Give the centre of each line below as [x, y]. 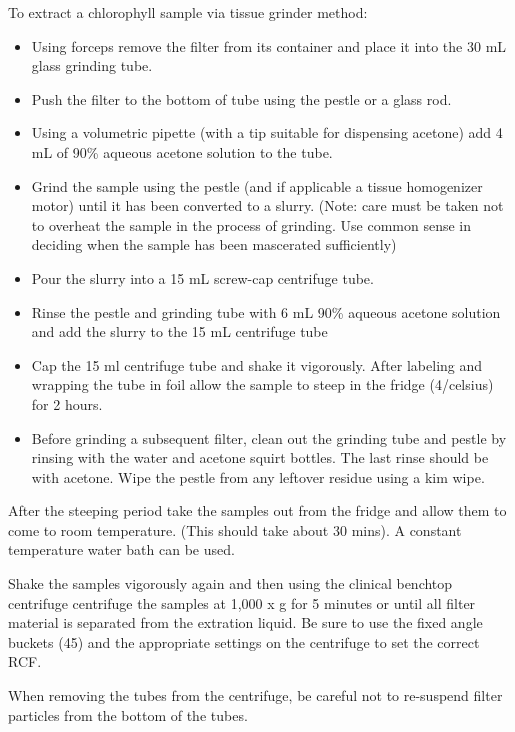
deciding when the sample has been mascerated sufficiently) [214, 244]
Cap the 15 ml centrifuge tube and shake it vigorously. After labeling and [257, 364]
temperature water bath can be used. [121, 549]
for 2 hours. [67, 403]
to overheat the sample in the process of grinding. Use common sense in [251, 224]
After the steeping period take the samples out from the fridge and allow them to [257, 510]
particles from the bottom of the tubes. [128, 714]
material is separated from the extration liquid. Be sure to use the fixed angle [245, 622]
